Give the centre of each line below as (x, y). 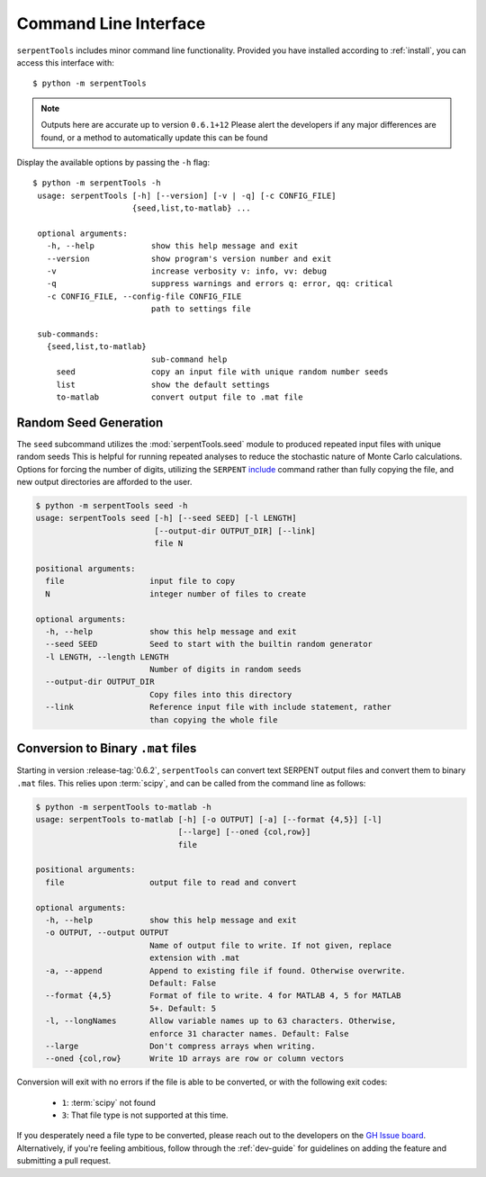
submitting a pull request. (64, 1161)
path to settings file (201, 309)
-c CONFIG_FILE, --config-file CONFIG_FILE (144, 296)
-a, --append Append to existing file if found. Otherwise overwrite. (226, 970)
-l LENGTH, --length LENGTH (107, 656)
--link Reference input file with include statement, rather (218, 707)
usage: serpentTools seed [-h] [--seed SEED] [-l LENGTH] (166, 518)
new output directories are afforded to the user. (104, 482)
